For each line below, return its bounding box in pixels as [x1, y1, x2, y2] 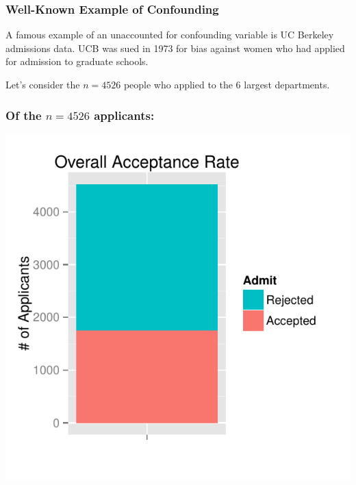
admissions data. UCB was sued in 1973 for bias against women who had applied [5, 40, 345, 55]
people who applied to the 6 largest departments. [123, 77, 330, 91]
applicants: [94, 106, 155, 123]
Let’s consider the [5, 77, 80, 91]
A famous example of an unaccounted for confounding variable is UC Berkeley [5, 27, 334, 42]
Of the [5, 106, 42, 123]
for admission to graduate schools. [5, 54, 149, 69]
